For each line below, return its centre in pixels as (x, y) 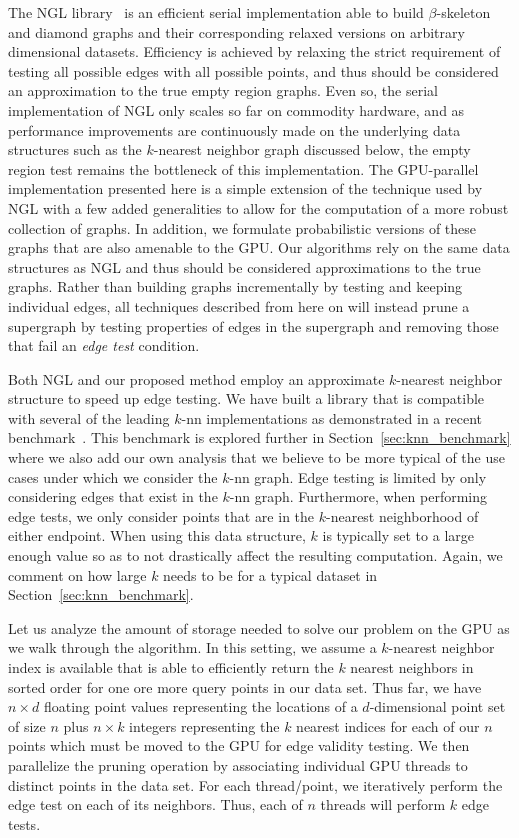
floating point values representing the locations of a (200, 706)
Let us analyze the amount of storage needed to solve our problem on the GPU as (259, 627)
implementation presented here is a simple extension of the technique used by (245, 188)
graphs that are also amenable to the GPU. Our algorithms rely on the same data (259, 247)
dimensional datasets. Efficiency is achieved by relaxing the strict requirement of (254, 51)
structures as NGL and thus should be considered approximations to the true (244, 266)
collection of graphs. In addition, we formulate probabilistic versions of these (242, 227)
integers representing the (204, 725)
